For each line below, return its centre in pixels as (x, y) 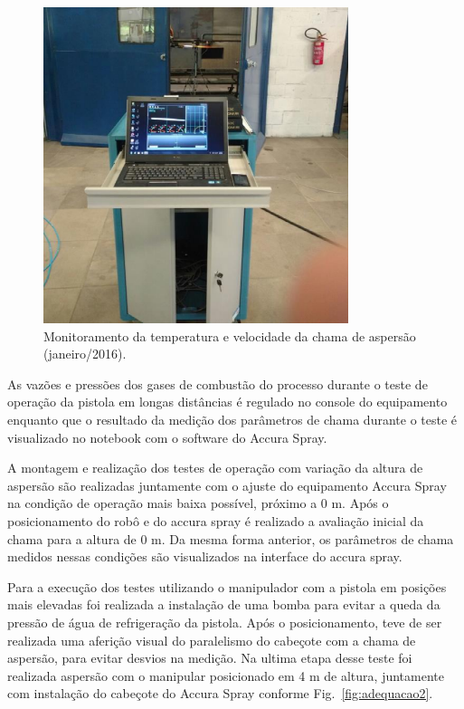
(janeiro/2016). (85, 354)
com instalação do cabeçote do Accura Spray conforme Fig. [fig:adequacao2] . (220, 693)
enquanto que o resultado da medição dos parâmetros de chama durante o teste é (232, 419)
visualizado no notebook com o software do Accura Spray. (167, 437)
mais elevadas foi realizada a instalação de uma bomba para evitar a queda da (224, 604)
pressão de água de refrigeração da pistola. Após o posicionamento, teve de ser (225, 622)
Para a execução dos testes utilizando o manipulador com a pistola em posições (227, 586)
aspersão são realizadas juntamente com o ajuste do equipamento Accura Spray (227, 485)
